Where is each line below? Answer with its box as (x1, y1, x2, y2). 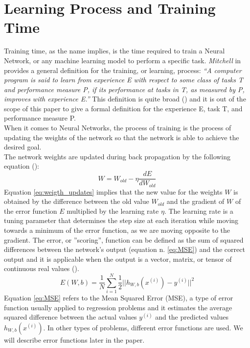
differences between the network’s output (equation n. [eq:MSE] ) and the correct (4, 244, 245, 254)
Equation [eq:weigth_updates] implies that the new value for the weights (4, 186, 223, 197)
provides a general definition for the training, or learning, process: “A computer (4, 65, 242, 75)
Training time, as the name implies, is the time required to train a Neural (4, 46, 225, 56)
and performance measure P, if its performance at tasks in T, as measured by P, (4, 84, 245, 94)
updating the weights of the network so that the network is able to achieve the (4, 132, 239, 142)
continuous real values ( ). (4, 263, 79, 273)
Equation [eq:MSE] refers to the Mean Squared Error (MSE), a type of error (4, 293, 233, 303)
